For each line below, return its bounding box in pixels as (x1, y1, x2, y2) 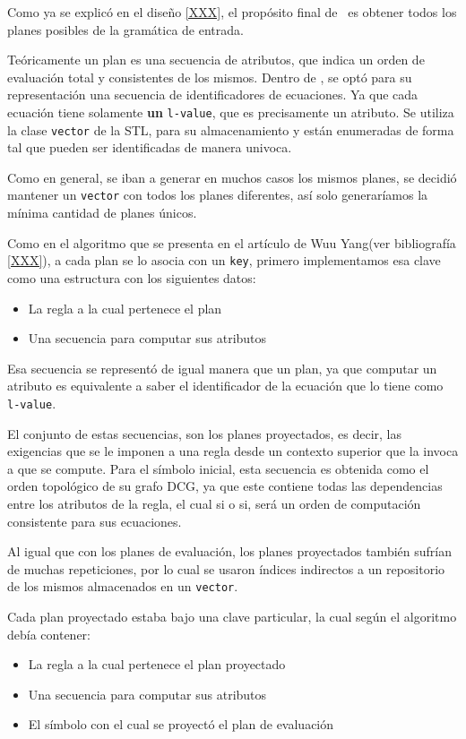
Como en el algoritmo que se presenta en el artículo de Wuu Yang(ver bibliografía (7, 233, 456, 252)
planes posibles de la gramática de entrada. (7, 20, 244, 39)
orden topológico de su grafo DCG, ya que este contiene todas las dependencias (7, 477, 443, 495)
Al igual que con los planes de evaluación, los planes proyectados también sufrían (7, 542, 452, 561)
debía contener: (7, 624, 91, 643)
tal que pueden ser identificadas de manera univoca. (7, 138, 292, 157)
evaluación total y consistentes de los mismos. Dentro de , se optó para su (7, 67, 412, 86)
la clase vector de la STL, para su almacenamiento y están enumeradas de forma (7, 120, 454, 139)
